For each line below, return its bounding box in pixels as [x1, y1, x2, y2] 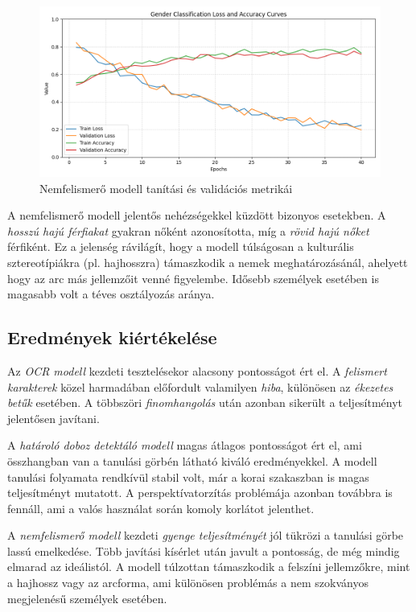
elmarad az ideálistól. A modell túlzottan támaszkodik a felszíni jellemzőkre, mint [7, 558, 410, 575]
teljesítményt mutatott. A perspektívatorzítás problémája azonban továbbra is [7, 484, 393, 501]
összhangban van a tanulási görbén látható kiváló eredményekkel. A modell [7, 452, 377, 469]
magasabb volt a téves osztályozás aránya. [7, 285, 215, 302]
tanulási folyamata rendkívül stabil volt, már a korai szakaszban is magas [7, 468, 369, 485]
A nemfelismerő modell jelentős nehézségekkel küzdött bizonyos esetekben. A [7, 207, 386, 224]
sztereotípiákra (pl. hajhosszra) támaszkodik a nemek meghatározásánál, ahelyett [7, 253, 408, 270]
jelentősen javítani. [7, 409, 100, 426]
